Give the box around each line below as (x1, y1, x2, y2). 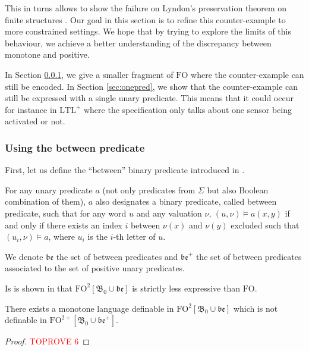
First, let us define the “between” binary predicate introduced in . (5, 164, 245, 176)
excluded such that (231, 218, 299, 231)
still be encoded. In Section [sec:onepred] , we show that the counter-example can (5, 80, 298, 92)
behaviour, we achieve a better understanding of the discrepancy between (5, 36, 272, 49)
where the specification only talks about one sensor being (83, 103, 292, 115)
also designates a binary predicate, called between (95, 195, 277, 208)
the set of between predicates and (56, 250, 178, 262)
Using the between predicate (5, 140, 145, 155)
